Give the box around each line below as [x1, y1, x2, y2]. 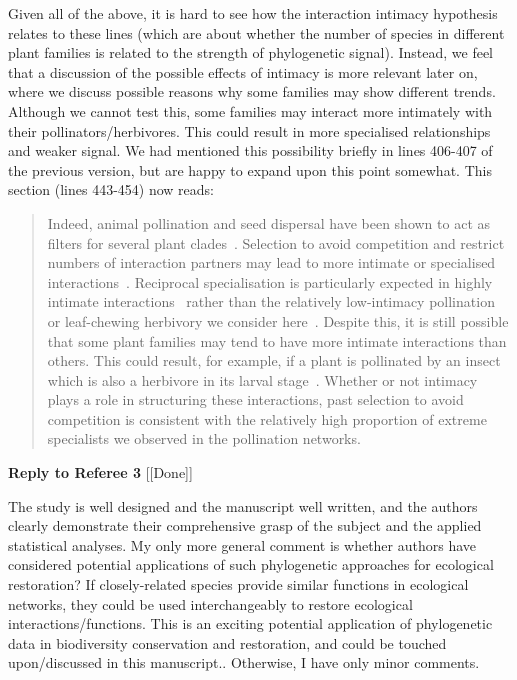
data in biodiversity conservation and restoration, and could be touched [8, 632, 447, 653]
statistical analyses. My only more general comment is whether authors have [8, 534, 477, 555]
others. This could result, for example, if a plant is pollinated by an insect [47, 350, 501, 371]
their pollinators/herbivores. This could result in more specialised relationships [8, 120, 491, 141]
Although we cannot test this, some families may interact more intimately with [8, 100, 493, 121]
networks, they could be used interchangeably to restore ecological [8, 593, 413, 614]
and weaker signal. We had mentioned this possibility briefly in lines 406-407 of [8, 140, 493, 161]
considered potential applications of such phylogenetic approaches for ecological [8, 554, 494, 575]
